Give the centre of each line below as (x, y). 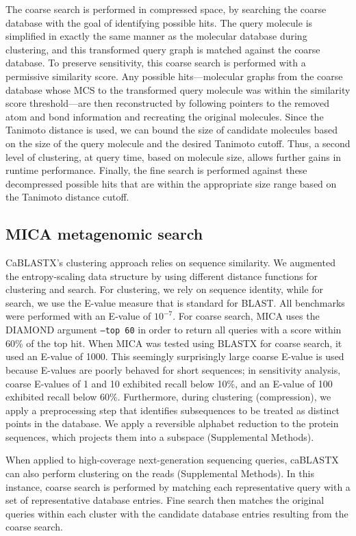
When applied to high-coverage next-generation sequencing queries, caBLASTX (172, 460)
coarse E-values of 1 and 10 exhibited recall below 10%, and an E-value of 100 (169, 383)
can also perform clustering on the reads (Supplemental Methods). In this (160, 473)
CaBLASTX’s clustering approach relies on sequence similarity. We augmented (170, 263)
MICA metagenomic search (104, 234)
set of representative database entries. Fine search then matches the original (165, 500)
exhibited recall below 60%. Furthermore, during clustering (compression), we (168, 397)
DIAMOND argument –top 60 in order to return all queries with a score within (174, 330)
